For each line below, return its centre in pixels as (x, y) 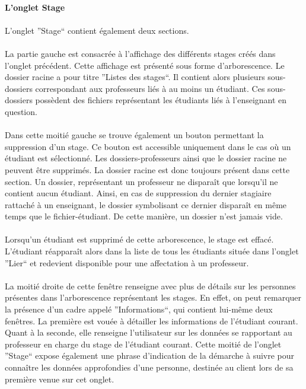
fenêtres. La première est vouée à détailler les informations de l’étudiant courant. (152, 321)
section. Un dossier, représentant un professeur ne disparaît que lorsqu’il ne (141, 181)
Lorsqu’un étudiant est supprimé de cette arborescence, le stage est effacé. (139, 239)
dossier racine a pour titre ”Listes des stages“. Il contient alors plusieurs (135, 77)
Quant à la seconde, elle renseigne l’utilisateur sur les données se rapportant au (149, 332)
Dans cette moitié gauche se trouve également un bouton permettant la (134, 135)
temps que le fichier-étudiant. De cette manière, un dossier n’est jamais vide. (144, 216)
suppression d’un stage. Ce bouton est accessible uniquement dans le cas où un (148, 146)
